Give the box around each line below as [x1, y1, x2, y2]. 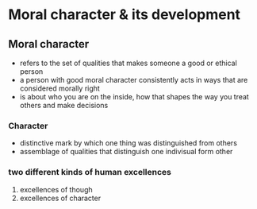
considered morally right [19, 83, 101, 93]
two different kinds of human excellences [8, 167, 172, 178]
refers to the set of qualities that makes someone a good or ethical [19, 58, 238, 68]
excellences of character [19, 193, 102, 203]
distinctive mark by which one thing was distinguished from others [19, 138, 238, 148]
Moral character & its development [8, 6, 240, 24]
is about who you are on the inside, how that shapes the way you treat [19, 92, 250, 101]
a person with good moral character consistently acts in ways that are [19, 75, 248, 84]
